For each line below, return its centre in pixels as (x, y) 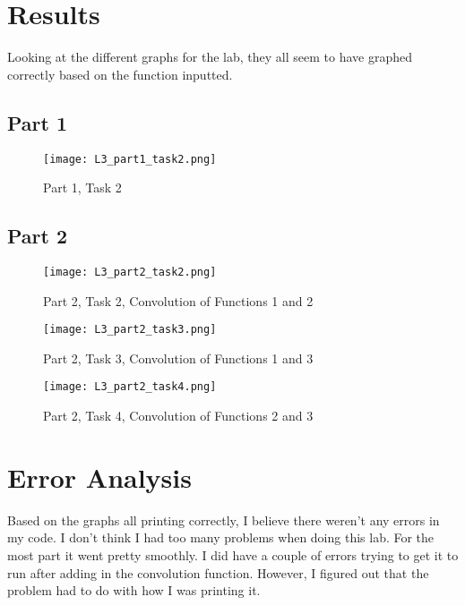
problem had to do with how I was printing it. (134, 590)
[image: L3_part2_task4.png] (130, 387)
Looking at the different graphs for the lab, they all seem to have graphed (210, 57)
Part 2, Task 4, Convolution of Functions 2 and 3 (178, 416)
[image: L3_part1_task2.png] (130, 159)
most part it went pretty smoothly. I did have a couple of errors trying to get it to (233, 555)
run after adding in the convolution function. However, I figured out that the (218, 572)
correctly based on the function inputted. (120, 74)
